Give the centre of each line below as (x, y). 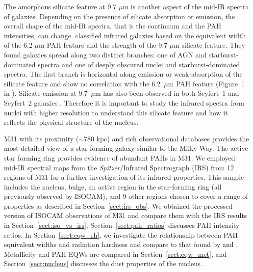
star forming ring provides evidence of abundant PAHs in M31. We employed (120, 157)
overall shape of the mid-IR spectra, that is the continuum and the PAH (113, 26)
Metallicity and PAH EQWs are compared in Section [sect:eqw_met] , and (115, 254)
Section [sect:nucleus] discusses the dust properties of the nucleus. (103, 263)
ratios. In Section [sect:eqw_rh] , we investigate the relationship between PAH (121, 234)
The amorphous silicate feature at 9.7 (60, 6)
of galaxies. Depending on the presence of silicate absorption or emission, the (119, 16)
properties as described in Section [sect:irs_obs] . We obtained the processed (118, 205)
